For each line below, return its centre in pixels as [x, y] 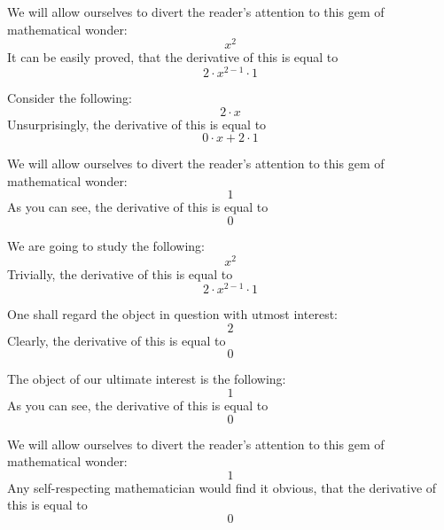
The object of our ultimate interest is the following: [147, 379]
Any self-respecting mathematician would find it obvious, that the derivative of [222, 487]
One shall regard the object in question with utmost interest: [172, 314]
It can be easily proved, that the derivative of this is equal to [173, 57]
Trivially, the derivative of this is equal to [120, 273]
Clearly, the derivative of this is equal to [117, 340]
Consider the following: [70, 97]
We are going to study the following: [106, 245]
